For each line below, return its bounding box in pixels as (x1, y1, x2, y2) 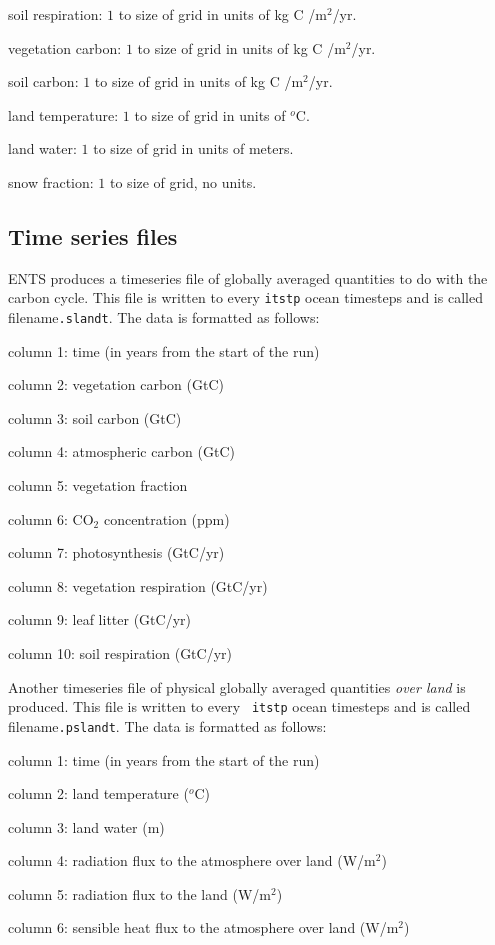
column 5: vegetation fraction (8, 475, 188, 496)
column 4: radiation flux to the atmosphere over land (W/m (8, 850, 376, 871)
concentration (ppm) (103, 508, 230, 529)
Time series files (8, 220, 178, 251)
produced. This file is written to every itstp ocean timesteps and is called (8, 696, 471, 717)
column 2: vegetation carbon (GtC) (8, 374, 224, 395)
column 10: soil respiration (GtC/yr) (8, 643, 232, 664)
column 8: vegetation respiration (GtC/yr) (8, 575, 268, 596)
